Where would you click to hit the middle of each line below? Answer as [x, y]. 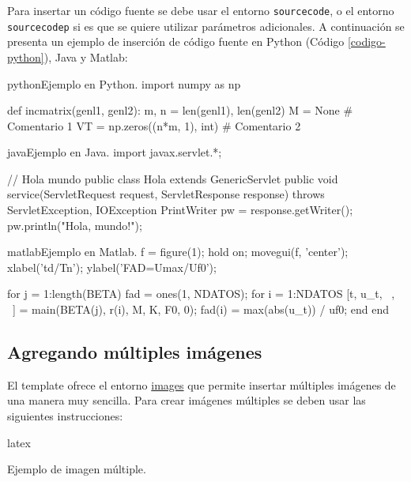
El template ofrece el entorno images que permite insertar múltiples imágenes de [202, 384]
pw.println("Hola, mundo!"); [75, 225]
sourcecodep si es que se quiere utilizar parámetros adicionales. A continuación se [206, 26]
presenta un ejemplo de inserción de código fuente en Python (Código [176, 41]
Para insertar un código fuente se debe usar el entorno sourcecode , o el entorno [201, 10]
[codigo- [366, 41]
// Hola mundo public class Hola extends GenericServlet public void [173, 178]
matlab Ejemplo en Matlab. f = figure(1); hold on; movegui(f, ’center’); [178, 252]
